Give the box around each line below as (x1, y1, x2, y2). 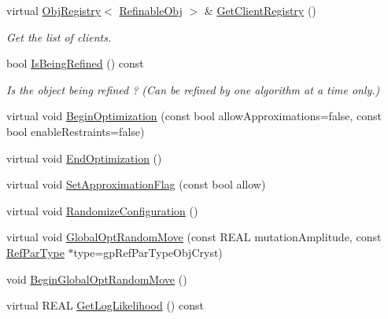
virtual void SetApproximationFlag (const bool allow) (6, 176, 266, 192)
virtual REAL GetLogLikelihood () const (6, 297, 204, 313)
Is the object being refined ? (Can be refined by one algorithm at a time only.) (6, 81, 380, 97)
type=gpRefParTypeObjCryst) (73, 244, 223, 260)
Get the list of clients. (6, 28, 112, 45)
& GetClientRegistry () (204, 2, 316, 18)
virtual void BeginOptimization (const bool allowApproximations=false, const (6, 108, 382, 124)
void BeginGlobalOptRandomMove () (6, 270, 187, 287)
